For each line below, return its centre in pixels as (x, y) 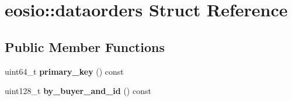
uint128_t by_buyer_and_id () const (78, 91)
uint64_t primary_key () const (64, 71)
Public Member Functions (85, 46)
